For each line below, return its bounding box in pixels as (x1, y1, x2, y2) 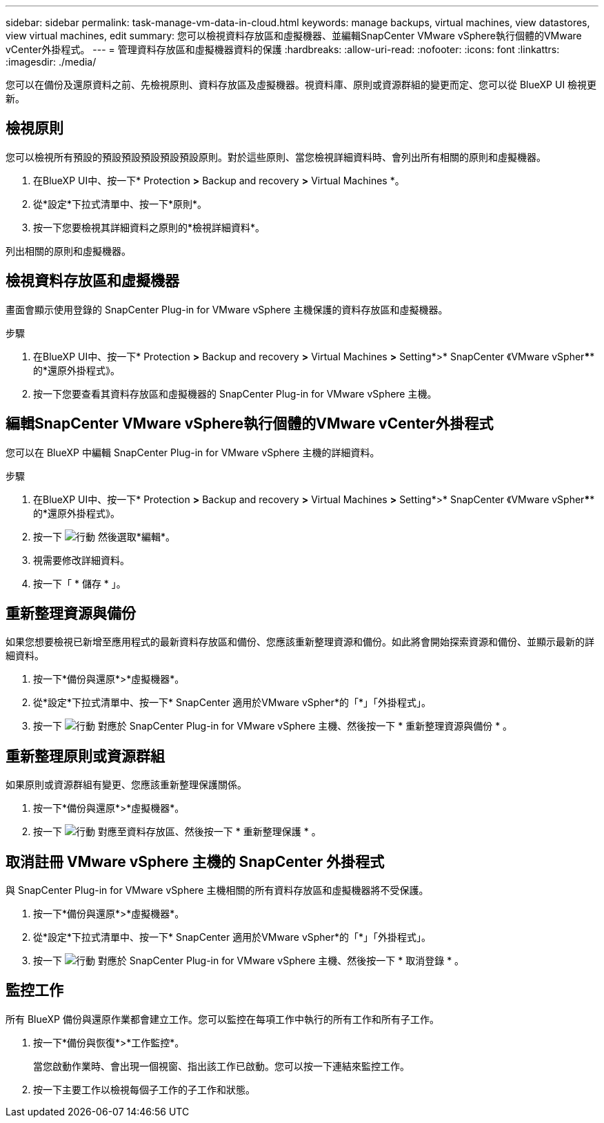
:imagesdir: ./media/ (6, 56, 97, 68)
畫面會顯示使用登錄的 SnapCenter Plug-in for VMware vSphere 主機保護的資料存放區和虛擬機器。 (6, 303, 448, 315)
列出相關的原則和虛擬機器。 (6, 244, 131, 257)
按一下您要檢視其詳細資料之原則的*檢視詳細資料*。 (33, 221, 265, 233)
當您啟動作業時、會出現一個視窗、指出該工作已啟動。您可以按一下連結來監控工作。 (33, 1059, 410, 1072)
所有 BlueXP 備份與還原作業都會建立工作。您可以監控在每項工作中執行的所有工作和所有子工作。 (6, 1013, 439, 1025)
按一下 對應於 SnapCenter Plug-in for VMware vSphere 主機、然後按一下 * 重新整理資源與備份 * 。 (33, 720, 513, 732)
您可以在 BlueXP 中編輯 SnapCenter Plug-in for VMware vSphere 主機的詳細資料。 (6, 446, 380, 458)
